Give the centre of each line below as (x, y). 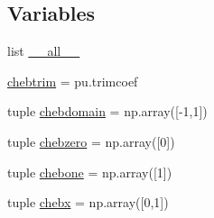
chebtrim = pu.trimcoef (73, 81)
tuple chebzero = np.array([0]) (91, 141)
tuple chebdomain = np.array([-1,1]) (107, 111)
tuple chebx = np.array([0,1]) (88, 202)
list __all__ (44, 51)
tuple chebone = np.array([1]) (90, 172)
